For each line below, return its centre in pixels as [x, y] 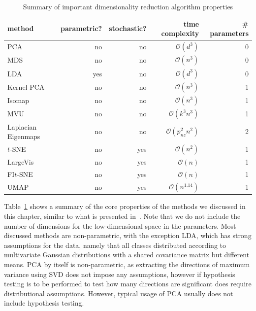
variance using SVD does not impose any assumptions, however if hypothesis [120, 274]
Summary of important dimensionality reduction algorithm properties [128, 6]
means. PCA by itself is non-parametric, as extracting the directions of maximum [127, 264]
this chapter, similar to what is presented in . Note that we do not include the [122, 216]
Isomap [18, 100]
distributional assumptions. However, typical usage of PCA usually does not [119, 293]
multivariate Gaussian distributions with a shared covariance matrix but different [127, 255]
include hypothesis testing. [44, 303]
